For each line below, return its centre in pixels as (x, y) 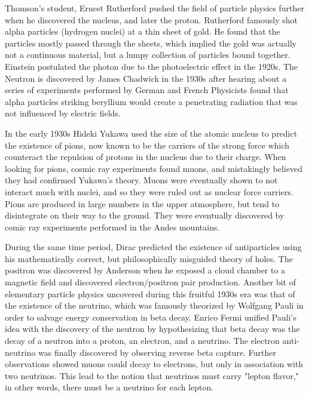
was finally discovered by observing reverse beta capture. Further (157, 352)
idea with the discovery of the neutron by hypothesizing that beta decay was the (152, 329)
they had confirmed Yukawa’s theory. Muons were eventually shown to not (141, 180)
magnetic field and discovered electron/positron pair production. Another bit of (150, 282)
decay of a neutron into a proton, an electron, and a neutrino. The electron (142, 341)
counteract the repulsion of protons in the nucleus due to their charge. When (146, 157)
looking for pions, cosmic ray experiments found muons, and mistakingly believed (154, 168)
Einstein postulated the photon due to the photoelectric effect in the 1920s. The (152, 66)
